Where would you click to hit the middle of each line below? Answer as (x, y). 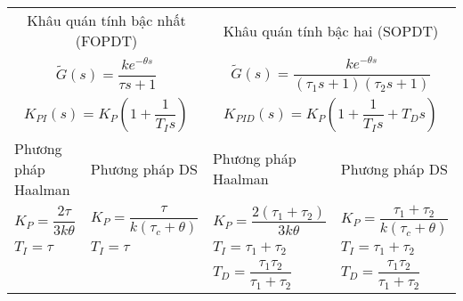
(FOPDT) (106, 41)
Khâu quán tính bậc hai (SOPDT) (331, 30)
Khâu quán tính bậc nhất (106, 20)
